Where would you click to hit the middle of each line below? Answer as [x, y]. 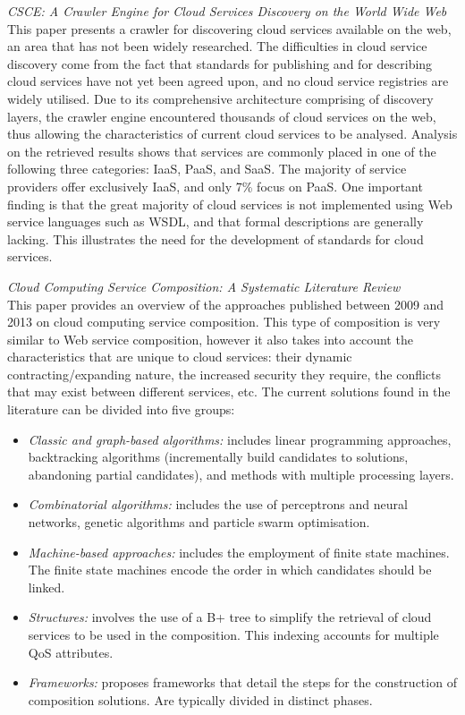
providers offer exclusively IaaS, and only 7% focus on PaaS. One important [215, 186]
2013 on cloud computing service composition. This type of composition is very [224, 322]
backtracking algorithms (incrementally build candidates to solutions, [218, 457]
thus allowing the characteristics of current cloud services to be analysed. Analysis [232, 134]
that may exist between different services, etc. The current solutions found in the [229, 392]
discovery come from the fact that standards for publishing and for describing [220, 63]
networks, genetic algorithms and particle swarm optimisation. [199, 522]
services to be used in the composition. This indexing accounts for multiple [233, 634]
